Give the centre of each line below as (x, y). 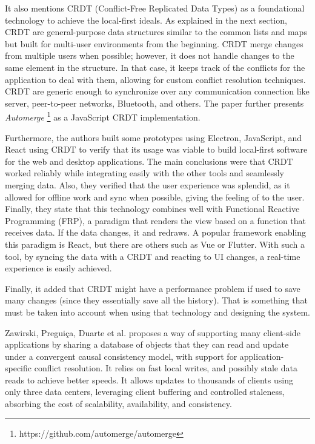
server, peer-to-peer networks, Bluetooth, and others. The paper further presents (154, 103)
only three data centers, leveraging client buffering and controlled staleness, (145, 392)
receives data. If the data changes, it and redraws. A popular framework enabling (156, 232)
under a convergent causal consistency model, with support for (121, 356)
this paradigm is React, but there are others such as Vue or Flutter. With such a (155, 244)
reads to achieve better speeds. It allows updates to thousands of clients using (149, 379)
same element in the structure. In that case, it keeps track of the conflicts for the (155, 67)
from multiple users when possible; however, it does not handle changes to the (150, 55)
